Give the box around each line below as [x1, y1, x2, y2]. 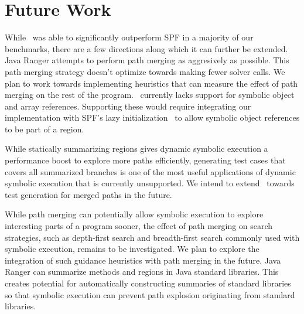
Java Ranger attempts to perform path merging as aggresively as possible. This [5, 54, 289, 66]
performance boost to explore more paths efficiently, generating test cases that [5, 154, 286, 166]
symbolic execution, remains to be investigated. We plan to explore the [5, 243, 259, 255]
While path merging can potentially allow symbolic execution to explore [5, 208, 264, 220]
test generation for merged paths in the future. [5, 188, 172, 200]
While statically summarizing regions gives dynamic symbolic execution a [5, 142, 268, 155]
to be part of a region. [5, 122, 84, 135]
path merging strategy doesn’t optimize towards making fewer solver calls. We [5, 65, 285, 77]
